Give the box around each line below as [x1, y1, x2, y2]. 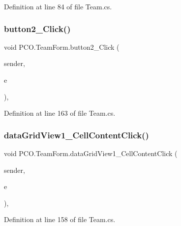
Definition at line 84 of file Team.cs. [4, 1, 112, 11]
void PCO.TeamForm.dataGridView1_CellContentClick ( [4, 148, 178, 158]
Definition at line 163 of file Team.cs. [4, 108, 116, 118]
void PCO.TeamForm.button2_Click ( [4, 41, 120, 52]
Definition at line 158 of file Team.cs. [4, 214, 116, 225]
